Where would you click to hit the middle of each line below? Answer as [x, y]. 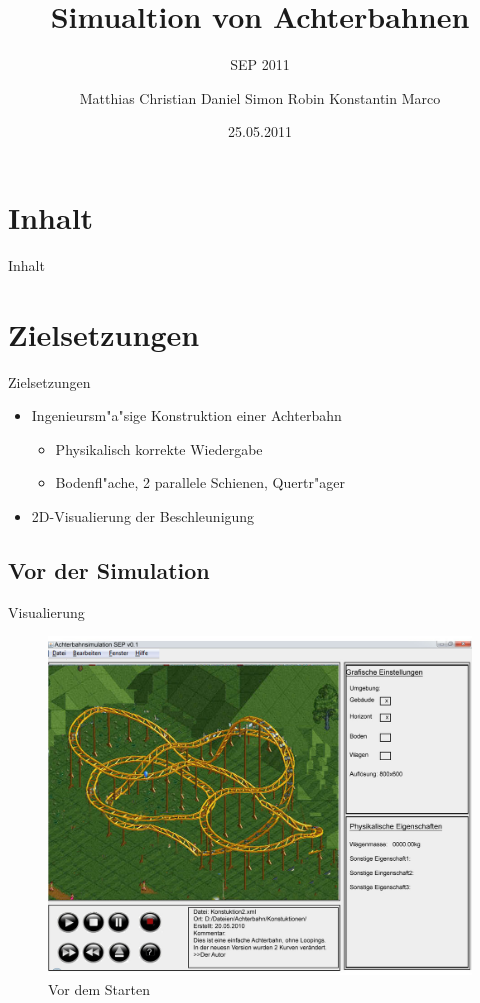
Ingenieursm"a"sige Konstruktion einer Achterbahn [186, 415]
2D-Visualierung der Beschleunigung [143, 515]
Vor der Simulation [109, 569]
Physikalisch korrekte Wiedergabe [159, 448]
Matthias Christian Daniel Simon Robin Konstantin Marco [260, 97]
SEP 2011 [260, 64]
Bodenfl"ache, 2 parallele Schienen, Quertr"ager [200, 482]
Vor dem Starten [99, 989]
